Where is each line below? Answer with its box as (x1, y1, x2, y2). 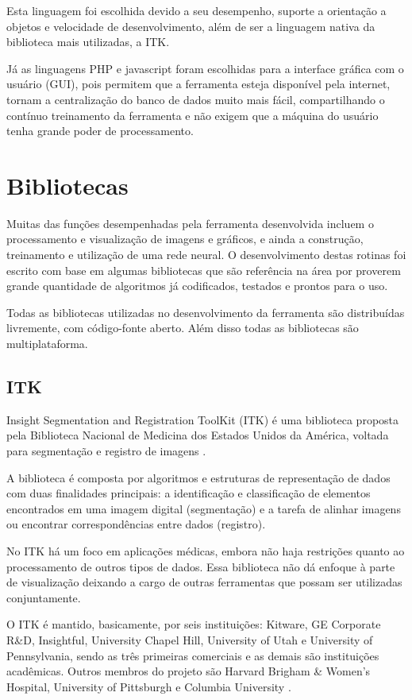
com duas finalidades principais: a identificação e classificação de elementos (6, 485, 371, 501)
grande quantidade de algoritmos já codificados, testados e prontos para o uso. (6, 277, 388, 294)
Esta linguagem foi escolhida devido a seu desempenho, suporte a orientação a (6, 2, 387, 18)
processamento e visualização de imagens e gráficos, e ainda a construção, (6, 230, 364, 247)
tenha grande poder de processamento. (6, 122, 194, 139)
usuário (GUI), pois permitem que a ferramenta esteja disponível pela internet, (6, 75, 391, 92)
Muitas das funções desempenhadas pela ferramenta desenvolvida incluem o (6, 215, 374, 231)
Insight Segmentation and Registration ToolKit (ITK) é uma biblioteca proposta (6, 411, 399, 427)
